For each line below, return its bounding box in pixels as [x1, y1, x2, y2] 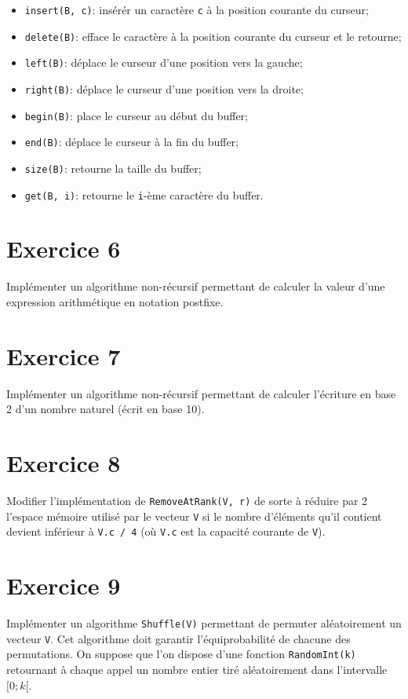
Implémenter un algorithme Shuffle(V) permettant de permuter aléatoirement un [6, 615, 402, 631]
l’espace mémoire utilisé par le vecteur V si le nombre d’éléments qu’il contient [6, 507, 382, 524]
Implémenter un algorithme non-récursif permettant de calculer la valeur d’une [6, 278, 385, 295]
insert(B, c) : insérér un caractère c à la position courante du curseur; [24, 2, 369, 17]
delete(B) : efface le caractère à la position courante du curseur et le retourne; [24, 27, 402, 44]
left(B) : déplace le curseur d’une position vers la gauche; [24, 54, 303, 71]
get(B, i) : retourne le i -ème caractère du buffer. [24, 186, 264, 203]
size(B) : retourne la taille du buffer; [24, 159, 202, 176]
